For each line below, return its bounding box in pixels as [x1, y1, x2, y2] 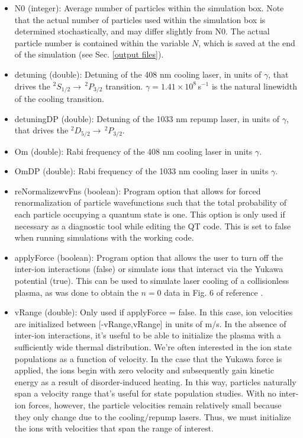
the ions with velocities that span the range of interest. [14, 422, 214, 434]
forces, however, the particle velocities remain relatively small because [28, 398, 282, 411]
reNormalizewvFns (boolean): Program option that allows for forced [14, 184, 261, 197]
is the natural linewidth [211, 79, 297, 92]
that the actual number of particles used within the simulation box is [14, 13, 266, 25]
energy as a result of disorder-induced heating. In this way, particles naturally [14, 375, 296, 388]
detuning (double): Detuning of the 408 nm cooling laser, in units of [14, 68, 262, 80]
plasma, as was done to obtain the [14, 286, 138, 298]
